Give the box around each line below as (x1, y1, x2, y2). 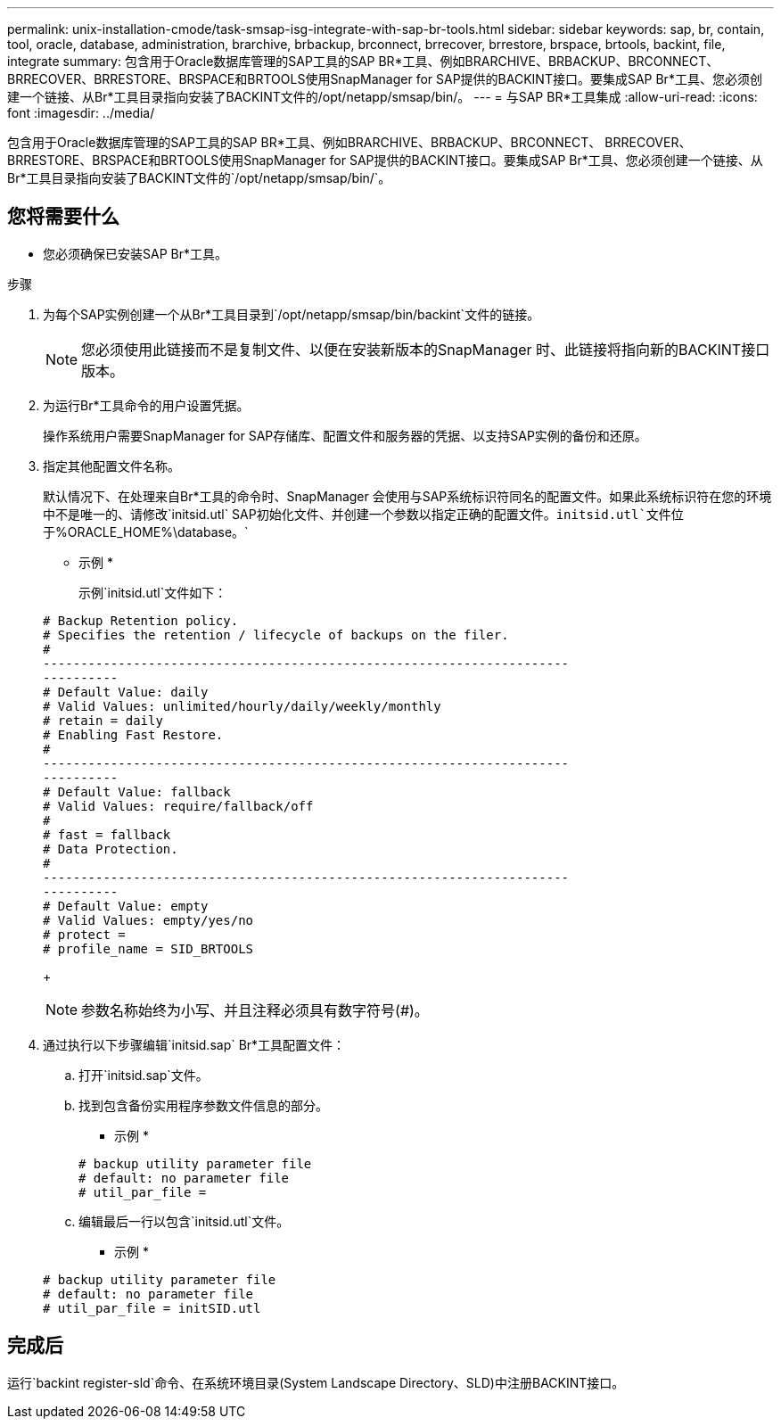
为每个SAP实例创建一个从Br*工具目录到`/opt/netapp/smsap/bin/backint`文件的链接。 (43, 306, 540, 322)
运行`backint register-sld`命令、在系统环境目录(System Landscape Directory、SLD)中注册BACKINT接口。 (7, 1374, 625, 1390)
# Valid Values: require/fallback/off (43, 798, 314, 813)
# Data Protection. (43, 841, 178, 856)
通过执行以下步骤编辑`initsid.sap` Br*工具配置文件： (43, 1036, 346, 1052)
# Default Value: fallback (43, 784, 231, 799)
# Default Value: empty (43, 898, 209, 913)
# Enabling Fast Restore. (43, 727, 224, 742)
